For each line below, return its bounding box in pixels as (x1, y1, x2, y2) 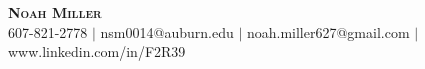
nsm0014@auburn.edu (100, 21, 234, 42)
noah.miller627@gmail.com (246, 21, 410, 42)
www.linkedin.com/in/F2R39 (8, 41, 186, 62)
